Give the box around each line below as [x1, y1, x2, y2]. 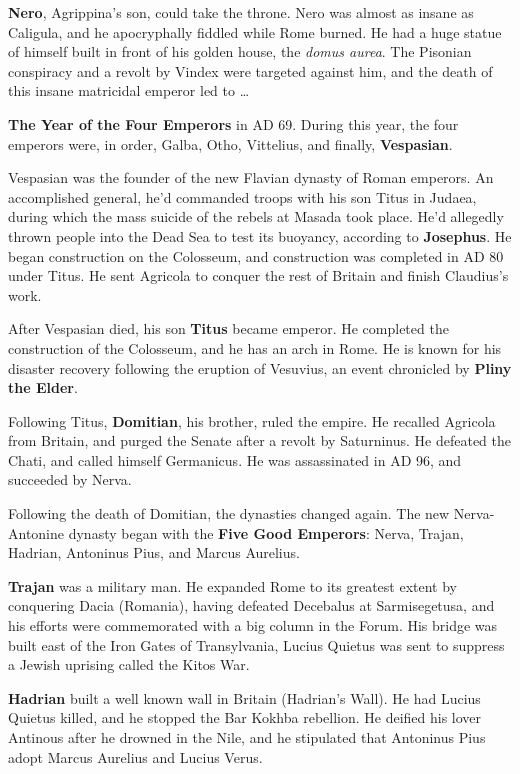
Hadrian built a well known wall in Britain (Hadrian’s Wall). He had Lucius [8, 687, 481, 708]
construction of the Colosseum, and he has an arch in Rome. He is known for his [8, 337, 502, 358]
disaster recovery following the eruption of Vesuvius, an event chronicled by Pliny [8, 357, 512, 378]
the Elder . [8, 377, 78, 398]
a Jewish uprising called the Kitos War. [8, 654, 250, 675]
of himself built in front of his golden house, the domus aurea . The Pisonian [8, 41, 472, 62]
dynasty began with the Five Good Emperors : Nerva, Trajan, [68, 522, 464, 543]
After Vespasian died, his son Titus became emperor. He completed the [8, 318, 449, 339]
